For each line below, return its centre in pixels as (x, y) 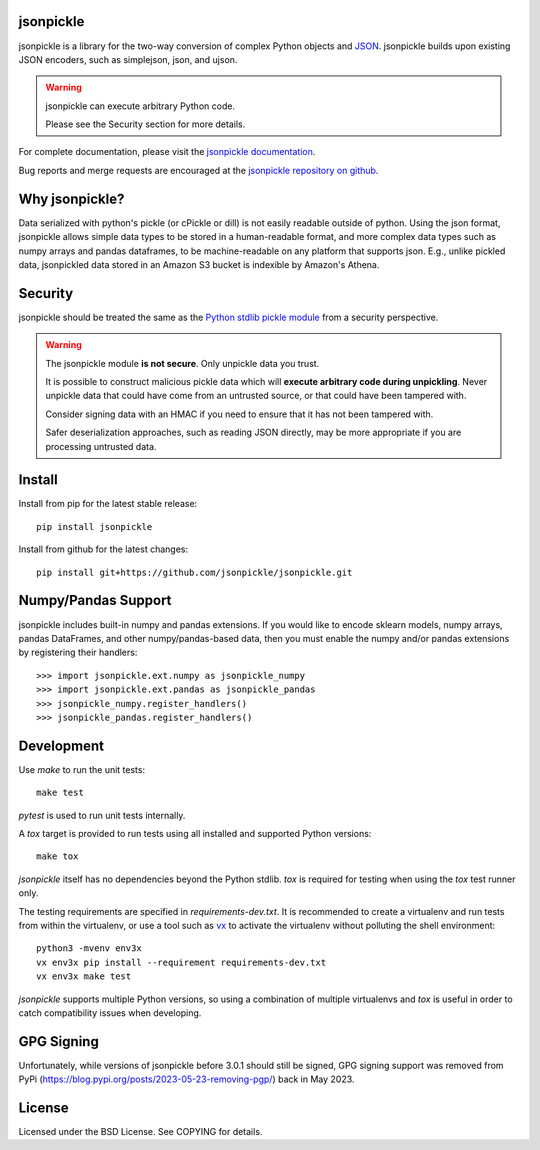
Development (61, 745)
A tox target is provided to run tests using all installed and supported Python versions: (195, 833)
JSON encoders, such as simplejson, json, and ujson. (128, 59)
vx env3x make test (84, 976)
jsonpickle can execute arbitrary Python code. (140, 106)
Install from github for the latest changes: (103, 549)
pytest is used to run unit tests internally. (102, 815)
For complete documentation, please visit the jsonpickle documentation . (167, 152)
